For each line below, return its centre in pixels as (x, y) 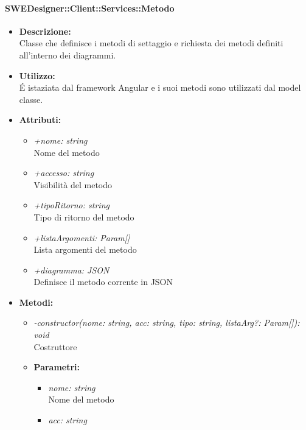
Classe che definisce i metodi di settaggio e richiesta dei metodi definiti (151, 43)
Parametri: (57, 367)
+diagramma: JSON (71, 270)
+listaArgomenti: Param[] (82, 237)
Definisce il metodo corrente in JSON (103, 282)
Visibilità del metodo (73, 184)
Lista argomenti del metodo (85, 249)
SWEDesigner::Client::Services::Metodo (90, 8)
